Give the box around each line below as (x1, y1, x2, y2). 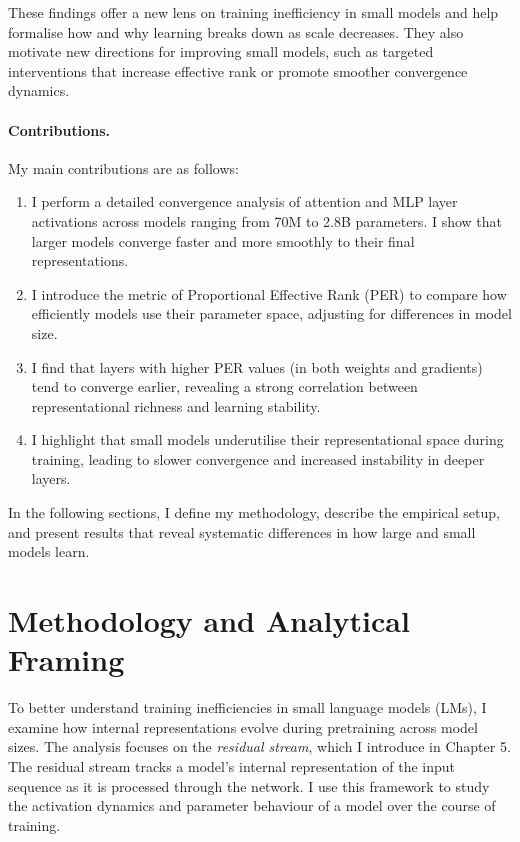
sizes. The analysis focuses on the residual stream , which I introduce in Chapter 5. (8, 736, 511, 757)
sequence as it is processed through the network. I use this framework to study (8, 775, 490, 796)
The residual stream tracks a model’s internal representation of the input (8, 755, 456, 776)
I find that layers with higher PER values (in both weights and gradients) (31, 356, 483, 377)
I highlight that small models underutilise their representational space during (31, 429, 504, 450)
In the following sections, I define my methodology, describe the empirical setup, (8, 502, 500, 523)
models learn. (8, 541, 90, 562)
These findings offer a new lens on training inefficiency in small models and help (8, 2, 499, 22)
